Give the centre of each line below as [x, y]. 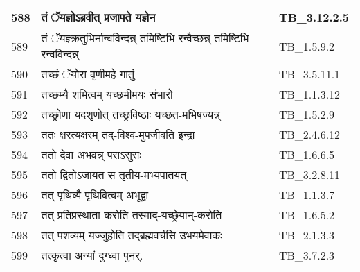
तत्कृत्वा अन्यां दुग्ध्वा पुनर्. [92, 255]
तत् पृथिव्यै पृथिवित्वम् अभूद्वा [95, 195]
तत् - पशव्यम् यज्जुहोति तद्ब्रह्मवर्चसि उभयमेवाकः [132, 235]
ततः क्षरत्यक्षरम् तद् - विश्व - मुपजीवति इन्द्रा [118, 134]
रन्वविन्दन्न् [60, 54]
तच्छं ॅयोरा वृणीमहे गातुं [88, 74]
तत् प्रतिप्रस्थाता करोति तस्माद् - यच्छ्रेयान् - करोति [132, 215]
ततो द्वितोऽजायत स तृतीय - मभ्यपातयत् [114, 175]
